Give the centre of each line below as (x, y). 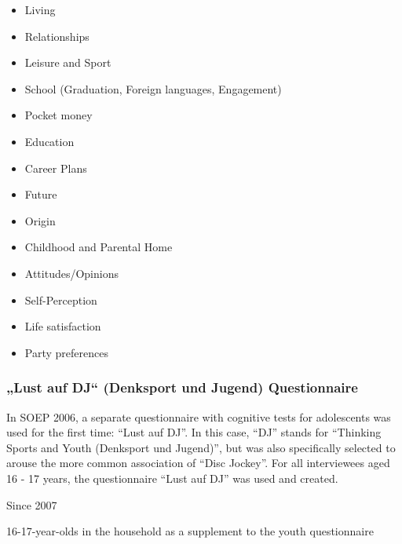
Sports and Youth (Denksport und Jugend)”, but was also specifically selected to (201, 447)
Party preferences (66, 352)
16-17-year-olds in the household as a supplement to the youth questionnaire (190, 531)
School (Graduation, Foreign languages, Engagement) (153, 88)
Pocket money (58, 115)
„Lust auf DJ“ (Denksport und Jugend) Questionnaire (182, 387)
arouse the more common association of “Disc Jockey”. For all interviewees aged (198, 463)
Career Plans (56, 168)
